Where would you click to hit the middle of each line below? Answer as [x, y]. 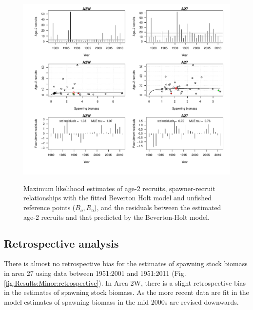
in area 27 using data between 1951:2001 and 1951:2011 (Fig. [95, 273]
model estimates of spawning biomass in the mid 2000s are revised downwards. [121, 301]
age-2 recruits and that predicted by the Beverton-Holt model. [117, 217]
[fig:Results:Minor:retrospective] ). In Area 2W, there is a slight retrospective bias [125, 282]
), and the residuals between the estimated [157, 207]
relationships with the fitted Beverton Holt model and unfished [117, 198]
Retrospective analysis [61, 243]
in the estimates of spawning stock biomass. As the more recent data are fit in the [126, 292]
